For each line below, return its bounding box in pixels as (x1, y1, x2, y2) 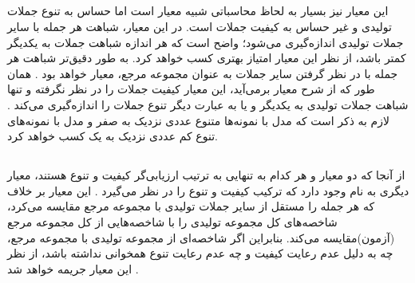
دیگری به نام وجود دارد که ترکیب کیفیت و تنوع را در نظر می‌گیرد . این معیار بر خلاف (7, 182, 409, 198)
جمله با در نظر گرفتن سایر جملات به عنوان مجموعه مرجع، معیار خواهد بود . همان (7, 65, 398, 81)
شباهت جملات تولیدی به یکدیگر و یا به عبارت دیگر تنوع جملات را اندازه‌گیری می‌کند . (7, 96, 409, 112)
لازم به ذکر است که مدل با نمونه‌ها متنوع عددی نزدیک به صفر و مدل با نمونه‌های (7, 112, 390, 128)
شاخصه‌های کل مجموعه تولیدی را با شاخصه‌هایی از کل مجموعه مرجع (7, 213, 338, 230)
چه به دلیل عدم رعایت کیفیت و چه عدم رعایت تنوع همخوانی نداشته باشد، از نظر (7, 245, 393, 261)
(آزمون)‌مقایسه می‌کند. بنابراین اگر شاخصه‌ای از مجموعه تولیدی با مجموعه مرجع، (7, 229, 395, 246)
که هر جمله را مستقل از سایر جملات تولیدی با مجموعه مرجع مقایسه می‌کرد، (7, 198, 375, 214)
